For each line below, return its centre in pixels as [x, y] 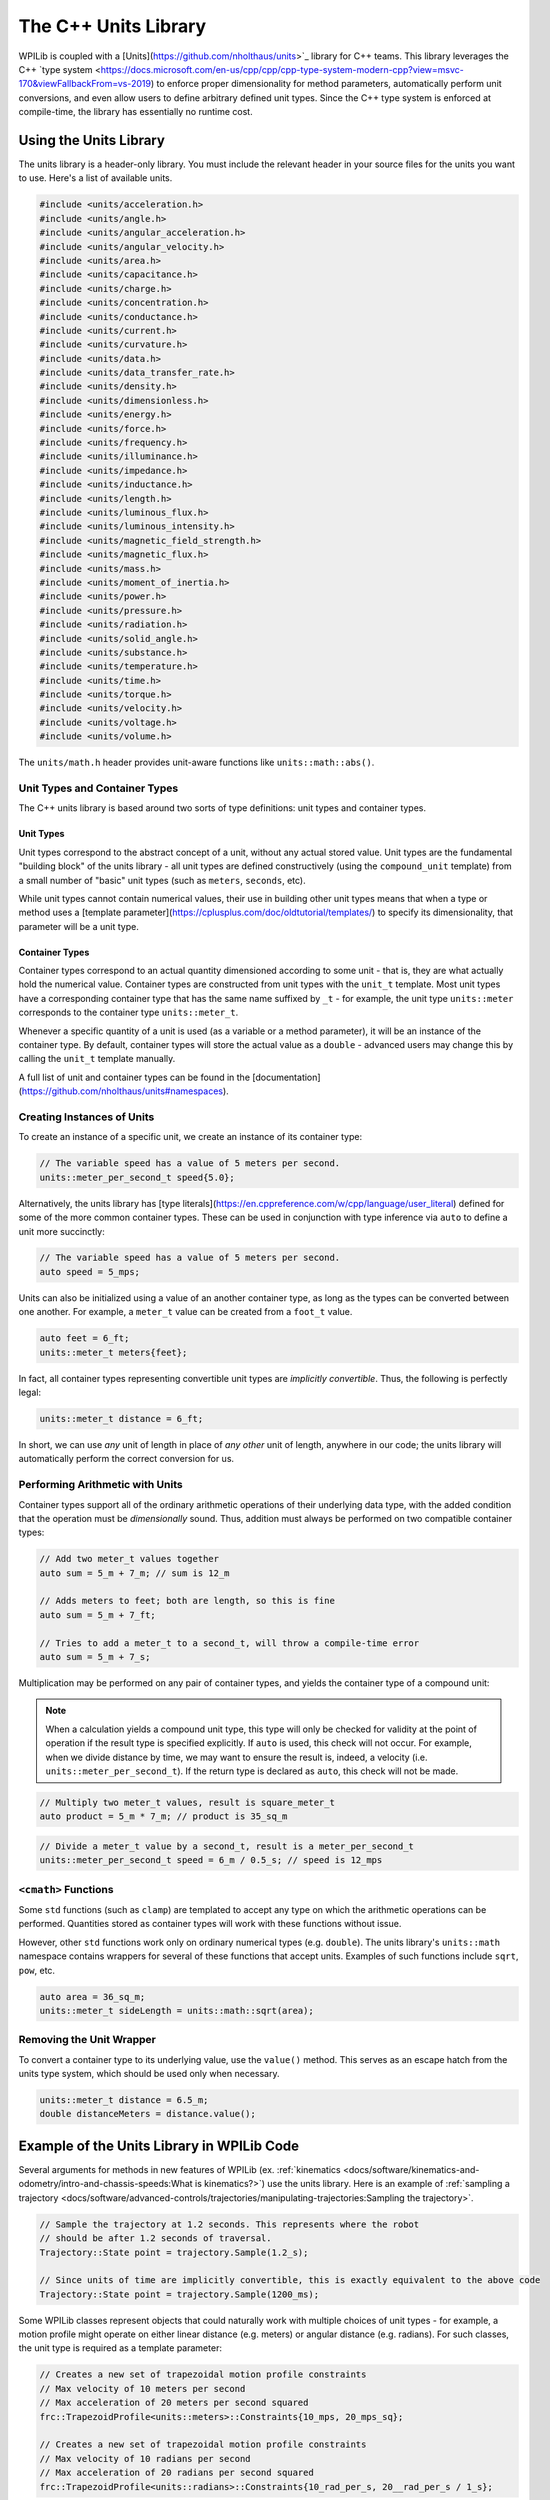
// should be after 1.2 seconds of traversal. [155, 2238]
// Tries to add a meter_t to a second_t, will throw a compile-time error [229, 1643]
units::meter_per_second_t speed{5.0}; [137, 1177]
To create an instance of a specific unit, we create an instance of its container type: [190, 1137]
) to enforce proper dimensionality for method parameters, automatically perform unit [326, 84]
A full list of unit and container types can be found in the [134, 1077]
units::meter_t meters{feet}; [113, 1352]
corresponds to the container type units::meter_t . [128, 1012]
